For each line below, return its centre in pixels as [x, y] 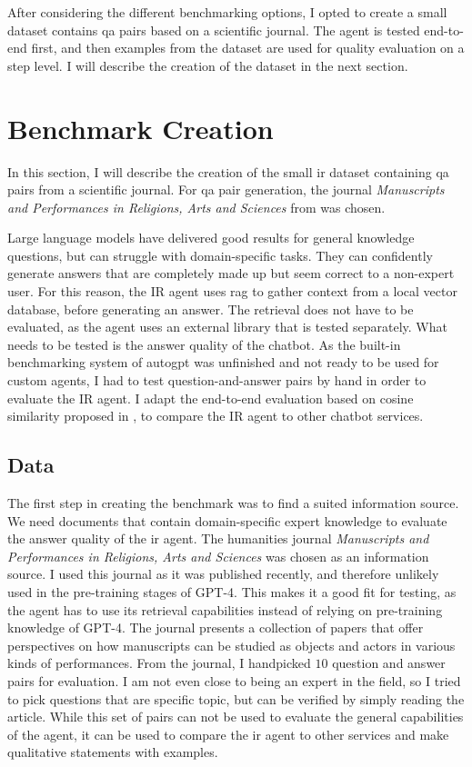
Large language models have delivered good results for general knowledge [211, 238]
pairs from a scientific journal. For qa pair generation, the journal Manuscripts [226, 189]
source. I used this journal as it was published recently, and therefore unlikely [223, 574]
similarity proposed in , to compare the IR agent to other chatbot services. [216, 416]
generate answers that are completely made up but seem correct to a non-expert [231, 273]
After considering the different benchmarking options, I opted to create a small [227, 12]
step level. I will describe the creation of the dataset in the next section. [208, 65]
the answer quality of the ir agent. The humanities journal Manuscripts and [218, 538]
